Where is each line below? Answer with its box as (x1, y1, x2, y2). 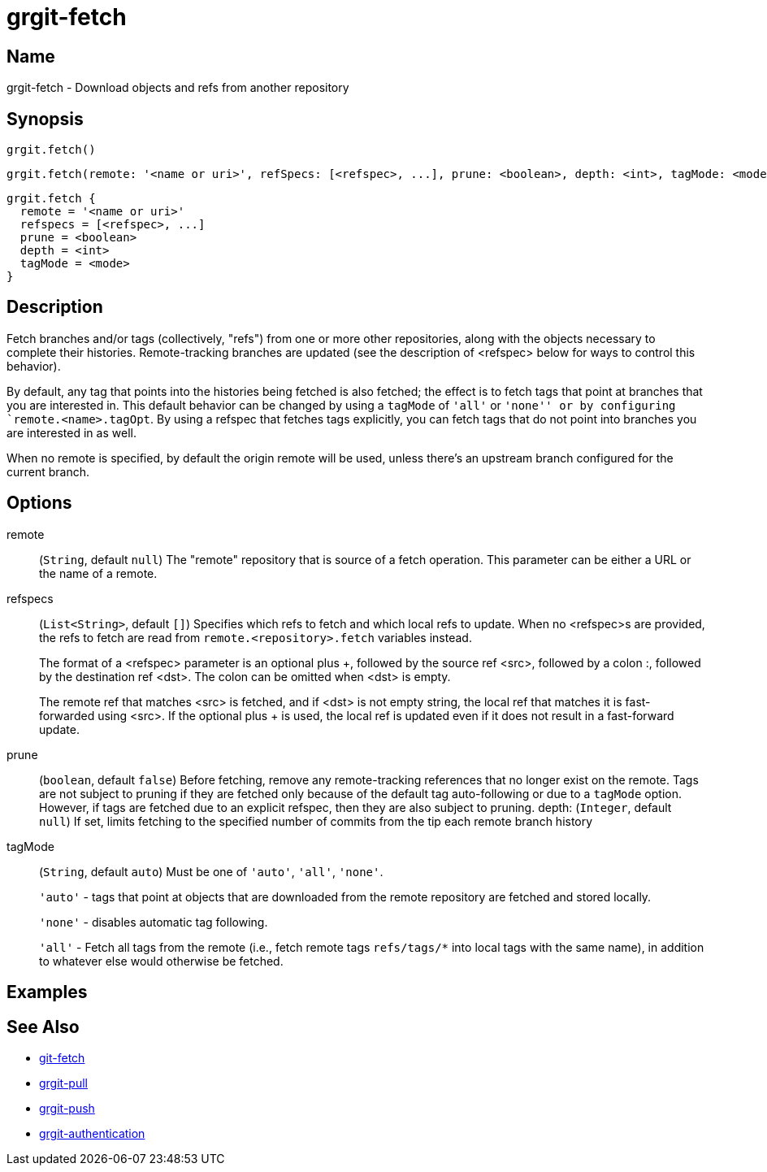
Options (6, 493, 72, 514)
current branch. (6, 464, 90, 479)
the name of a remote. (39, 566, 158, 580)
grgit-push (39, 1100, 95, 1115)
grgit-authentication (39, 1126, 145, 1140)
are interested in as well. (6, 425, 136, 440)
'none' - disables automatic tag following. (39, 914, 268, 929)
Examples (6, 982, 88, 1003)
